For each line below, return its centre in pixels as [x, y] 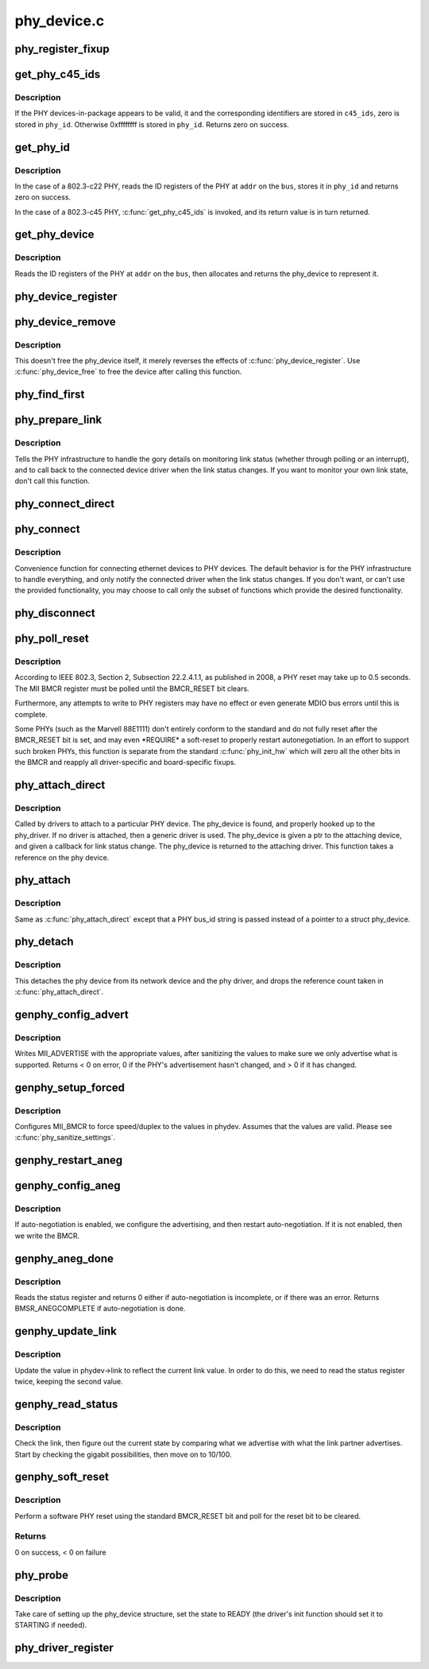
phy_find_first [50, 395]
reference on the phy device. [62, 857]
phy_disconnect [55, 613]
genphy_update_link [66, 1331]
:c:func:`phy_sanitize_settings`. [65, 1138]
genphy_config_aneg [68, 1186]
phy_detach [44, 942]
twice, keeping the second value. [69, 1381]
